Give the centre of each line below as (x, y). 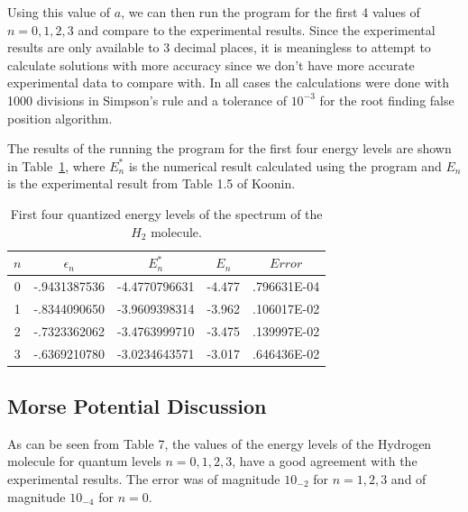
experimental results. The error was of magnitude (144, 478)
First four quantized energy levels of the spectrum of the (166, 213)
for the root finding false (387, 100)
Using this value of (59, 12)
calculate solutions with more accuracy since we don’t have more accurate (211, 64)
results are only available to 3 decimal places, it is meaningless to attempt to (219, 47)
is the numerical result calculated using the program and (285, 165)
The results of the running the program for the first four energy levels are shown (229, 148)
